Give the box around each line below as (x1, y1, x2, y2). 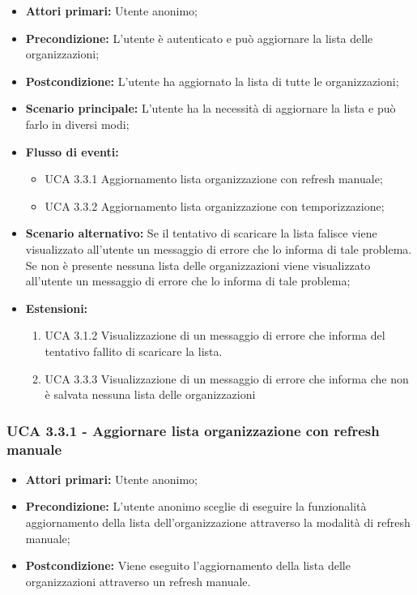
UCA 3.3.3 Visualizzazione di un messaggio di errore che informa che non (45, 370, 409, 387)
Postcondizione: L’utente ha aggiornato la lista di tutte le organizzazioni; (25, 72, 399, 89)
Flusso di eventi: (25, 143, 119, 160)
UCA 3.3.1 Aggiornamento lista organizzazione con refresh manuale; (45, 170, 383, 187)
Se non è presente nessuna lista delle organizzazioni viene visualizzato (25, 256, 371, 273)
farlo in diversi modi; (25, 115, 130, 132)
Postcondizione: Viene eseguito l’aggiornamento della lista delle (25, 557, 351, 574)
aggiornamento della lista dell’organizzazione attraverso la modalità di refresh (25, 514, 411, 531)
